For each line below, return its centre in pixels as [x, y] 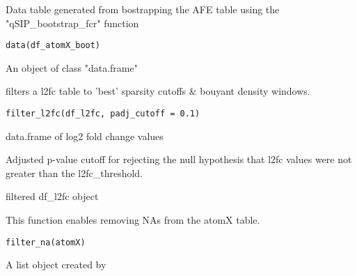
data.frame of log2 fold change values [85, 136]
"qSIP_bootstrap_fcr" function [72, 23]
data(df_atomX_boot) [53, 46]
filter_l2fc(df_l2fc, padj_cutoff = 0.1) [103, 114]
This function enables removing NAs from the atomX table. [133, 220]
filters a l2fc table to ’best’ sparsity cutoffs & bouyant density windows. [158, 91]
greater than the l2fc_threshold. [74, 172]
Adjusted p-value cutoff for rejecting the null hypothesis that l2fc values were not [179, 159]
